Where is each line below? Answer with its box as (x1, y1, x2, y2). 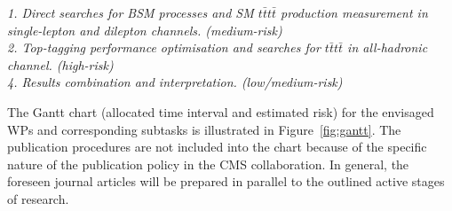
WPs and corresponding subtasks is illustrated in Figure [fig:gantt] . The (7, 120, 401, 138)
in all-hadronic (347, 38, 428, 57)
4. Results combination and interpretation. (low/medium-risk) (7, 73, 343, 91)
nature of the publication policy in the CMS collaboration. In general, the (7, 154, 409, 173)
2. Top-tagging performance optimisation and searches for (7, 38, 321, 57)
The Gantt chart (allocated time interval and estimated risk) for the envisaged (7, 102, 434, 121)
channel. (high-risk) (7, 55, 114, 74)
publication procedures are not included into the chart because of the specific (7, 137, 427, 156)
